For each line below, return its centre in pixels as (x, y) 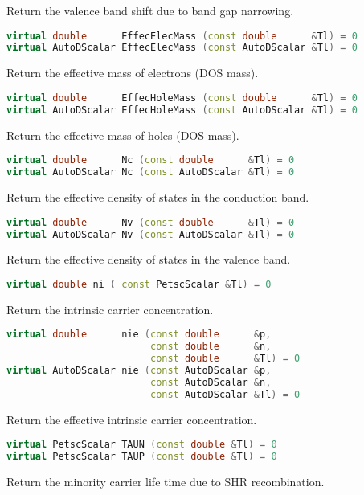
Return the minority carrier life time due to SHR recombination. (166, 482)
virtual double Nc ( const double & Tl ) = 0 (151, 160)
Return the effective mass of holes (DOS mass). (123, 135)
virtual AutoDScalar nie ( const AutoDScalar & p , (139, 371)
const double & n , (211, 347)
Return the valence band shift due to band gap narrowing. (150, 10)
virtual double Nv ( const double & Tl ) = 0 (151, 222)
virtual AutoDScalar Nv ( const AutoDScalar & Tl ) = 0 (151, 234)
